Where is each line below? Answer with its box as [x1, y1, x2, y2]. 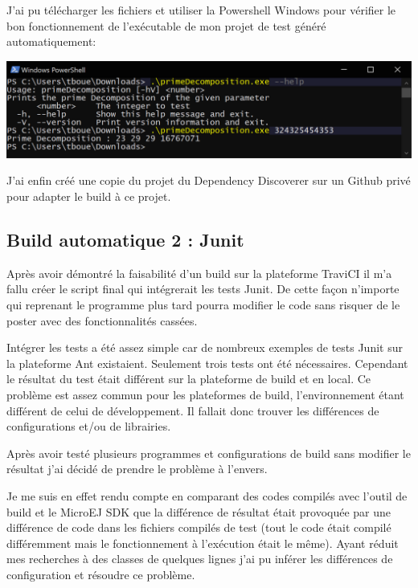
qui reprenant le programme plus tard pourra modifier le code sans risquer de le [6, 296, 400, 313]
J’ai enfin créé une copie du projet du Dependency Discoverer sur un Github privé [6, 172, 411, 189]
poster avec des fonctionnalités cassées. [6, 312, 198, 329]
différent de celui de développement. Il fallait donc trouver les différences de [6, 402, 379, 419]
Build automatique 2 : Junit [6, 227, 244, 252]
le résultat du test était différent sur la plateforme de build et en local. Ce [6, 370, 371, 387]
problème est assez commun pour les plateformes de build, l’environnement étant [6, 386, 404, 402]
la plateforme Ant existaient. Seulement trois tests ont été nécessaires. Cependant [6, 354, 408, 371]
